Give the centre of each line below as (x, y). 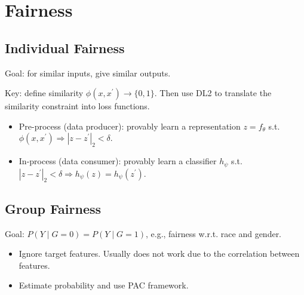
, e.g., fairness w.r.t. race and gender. (214, 233)
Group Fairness (53, 208)
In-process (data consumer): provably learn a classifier (118, 161)
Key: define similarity (44, 93)
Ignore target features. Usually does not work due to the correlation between (159, 253)
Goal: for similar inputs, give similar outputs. (88, 73)
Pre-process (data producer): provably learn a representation (130, 126)
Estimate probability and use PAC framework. (104, 285)
